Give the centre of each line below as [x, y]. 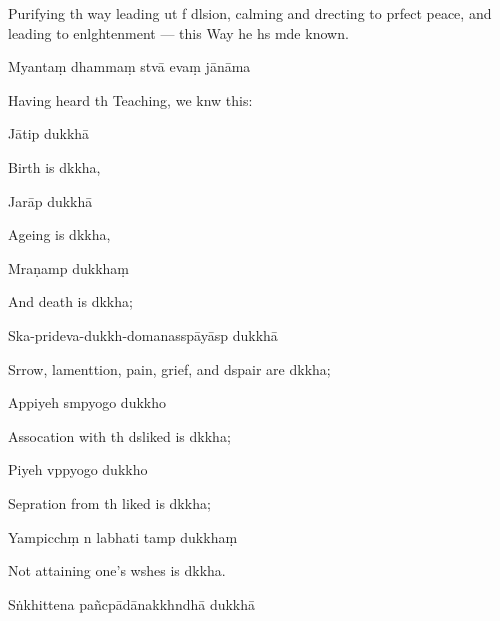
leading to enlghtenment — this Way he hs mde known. [178, 32]
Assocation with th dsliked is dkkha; [119, 435]
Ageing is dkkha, [59, 234]
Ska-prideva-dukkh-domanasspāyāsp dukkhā [143, 334]
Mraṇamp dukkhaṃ [69, 267]
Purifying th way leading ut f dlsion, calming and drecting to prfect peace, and [250, 13]
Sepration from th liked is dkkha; [109, 502]
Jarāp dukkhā [50, 200]
